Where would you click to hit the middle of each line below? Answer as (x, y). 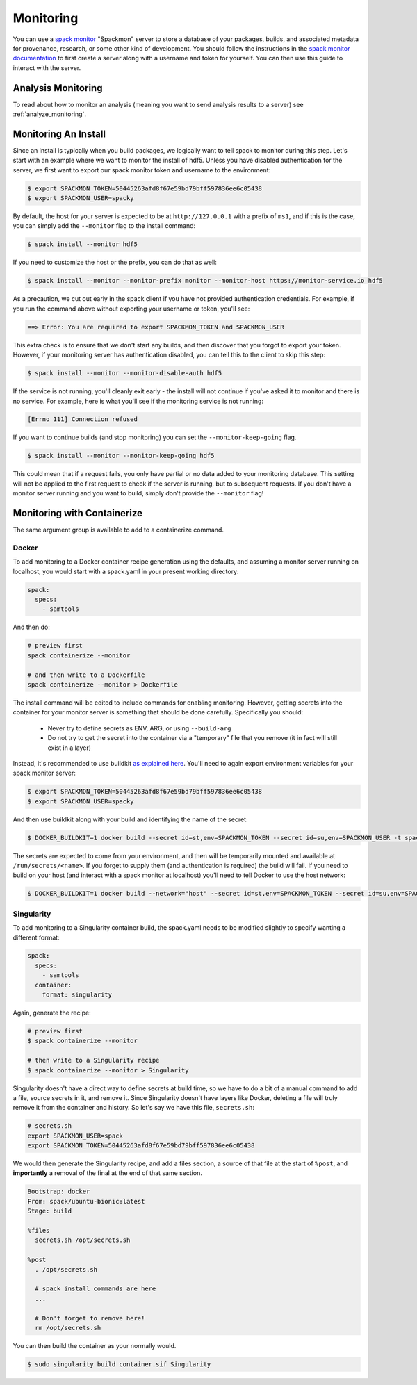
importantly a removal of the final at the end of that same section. (108, 1173)
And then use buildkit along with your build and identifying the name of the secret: (130, 819)
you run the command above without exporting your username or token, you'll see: (131, 309)
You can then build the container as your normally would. (95, 1345)
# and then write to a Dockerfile (86, 675)
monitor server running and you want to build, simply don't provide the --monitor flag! (138, 493)
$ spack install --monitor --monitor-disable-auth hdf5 (125, 373)
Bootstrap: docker (59, 1191)
